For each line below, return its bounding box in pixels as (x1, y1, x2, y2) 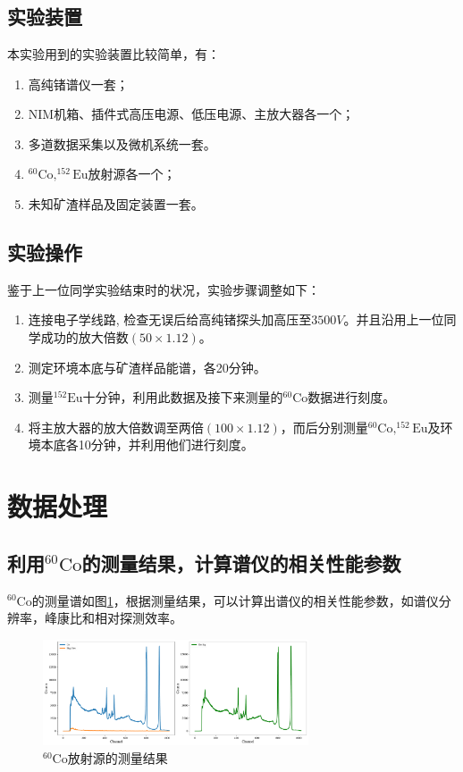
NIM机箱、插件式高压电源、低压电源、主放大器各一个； (28, 105, 355, 123)
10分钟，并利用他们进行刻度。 (78, 435, 254, 454)
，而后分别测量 (280, 417, 368, 436)
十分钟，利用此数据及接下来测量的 (82, 388, 283, 407)
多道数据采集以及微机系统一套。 (28, 134, 216, 153)
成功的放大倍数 (40, 327, 129, 346)
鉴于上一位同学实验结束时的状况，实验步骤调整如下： (7, 280, 320, 298)
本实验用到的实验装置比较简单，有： (7, 45, 220, 63)
